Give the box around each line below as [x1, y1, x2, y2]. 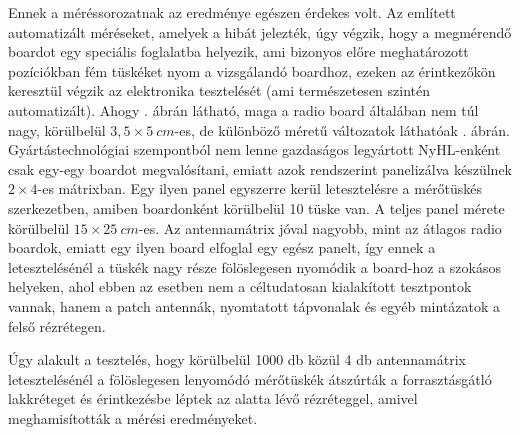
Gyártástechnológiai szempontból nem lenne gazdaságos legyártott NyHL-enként [8, 139, 501, 160]
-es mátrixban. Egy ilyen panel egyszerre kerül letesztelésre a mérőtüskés [37, 178, 483, 199]
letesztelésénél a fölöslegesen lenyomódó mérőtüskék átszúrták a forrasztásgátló [8, 368, 492, 389]
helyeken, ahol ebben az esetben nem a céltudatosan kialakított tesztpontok [8, 276, 472, 297]
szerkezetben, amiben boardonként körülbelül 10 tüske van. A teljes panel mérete [8, 197, 505, 218]
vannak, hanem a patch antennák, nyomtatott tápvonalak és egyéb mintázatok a [8, 295, 501, 316]
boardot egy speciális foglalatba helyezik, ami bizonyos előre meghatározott [8, 41, 469, 62]
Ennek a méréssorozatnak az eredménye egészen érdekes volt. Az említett [8, 2, 456, 22]
